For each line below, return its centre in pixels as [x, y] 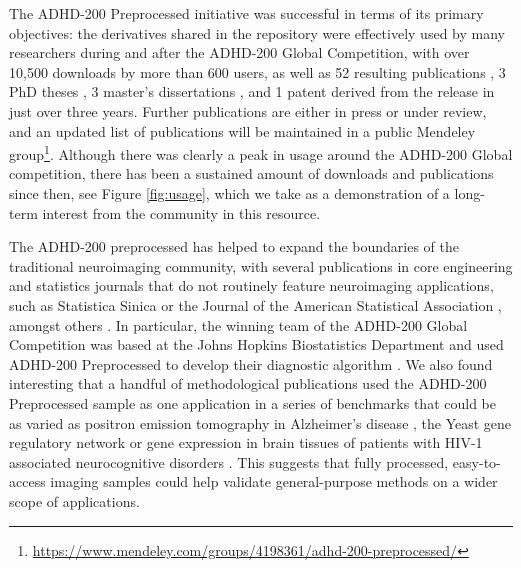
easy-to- [476, 461]
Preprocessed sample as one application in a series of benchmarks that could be [252, 402]
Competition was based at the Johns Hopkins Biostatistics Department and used [256, 344]
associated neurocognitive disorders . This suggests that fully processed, [229, 461]
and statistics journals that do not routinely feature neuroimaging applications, [251, 285]
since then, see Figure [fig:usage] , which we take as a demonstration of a [229, 193]
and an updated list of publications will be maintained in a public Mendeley [242, 130]
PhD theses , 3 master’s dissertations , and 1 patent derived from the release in [252, 91]
